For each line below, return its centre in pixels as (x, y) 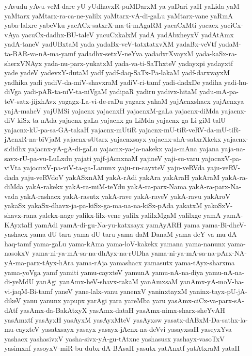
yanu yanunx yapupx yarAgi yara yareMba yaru (94, 300)
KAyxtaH (18, 224)
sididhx (15, 148)
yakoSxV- (219, 205)
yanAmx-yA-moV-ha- (212, 282)
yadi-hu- (236, 82)
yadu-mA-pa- (219, 91)
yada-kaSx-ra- (216, 53)
